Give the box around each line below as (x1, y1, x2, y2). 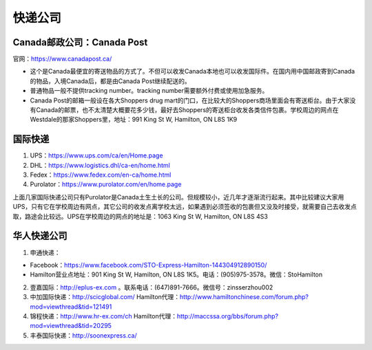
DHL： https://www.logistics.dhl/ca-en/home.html (30, 161, 170, 169)
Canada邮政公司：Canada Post (12, 36, 148, 48)
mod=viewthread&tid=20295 (30, 322, 112, 330)
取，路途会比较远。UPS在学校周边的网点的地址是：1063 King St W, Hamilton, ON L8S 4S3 (12, 212, 268, 220)
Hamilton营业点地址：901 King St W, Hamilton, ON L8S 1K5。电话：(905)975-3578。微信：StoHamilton (30, 270, 323, 278)
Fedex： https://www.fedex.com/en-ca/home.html (30, 171, 172, 179)
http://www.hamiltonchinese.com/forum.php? (179, 293, 309, 301)
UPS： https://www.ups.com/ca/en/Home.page (30, 151, 163, 160)
